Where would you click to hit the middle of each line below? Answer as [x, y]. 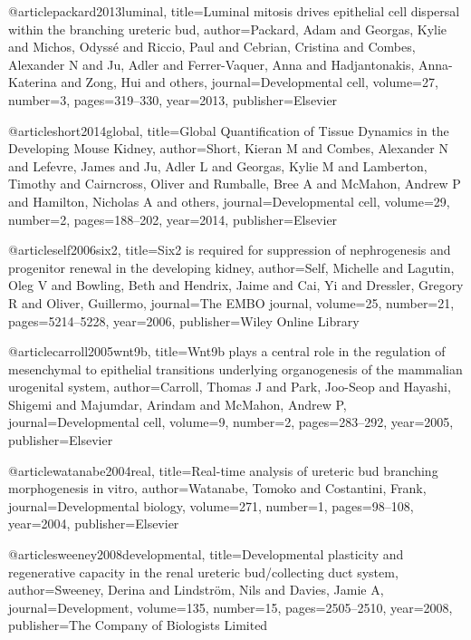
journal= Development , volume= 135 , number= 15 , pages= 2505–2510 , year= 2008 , [231, 607]
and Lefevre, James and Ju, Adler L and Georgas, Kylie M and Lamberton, [218, 165]
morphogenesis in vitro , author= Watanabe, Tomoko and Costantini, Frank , [217, 488]
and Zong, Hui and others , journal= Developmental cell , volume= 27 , [250, 82]
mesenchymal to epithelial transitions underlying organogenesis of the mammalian [235, 368]
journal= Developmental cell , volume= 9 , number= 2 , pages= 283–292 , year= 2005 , [231, 422]
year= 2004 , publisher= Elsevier [94, 524]
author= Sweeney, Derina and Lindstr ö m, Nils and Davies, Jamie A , [196, 590]
